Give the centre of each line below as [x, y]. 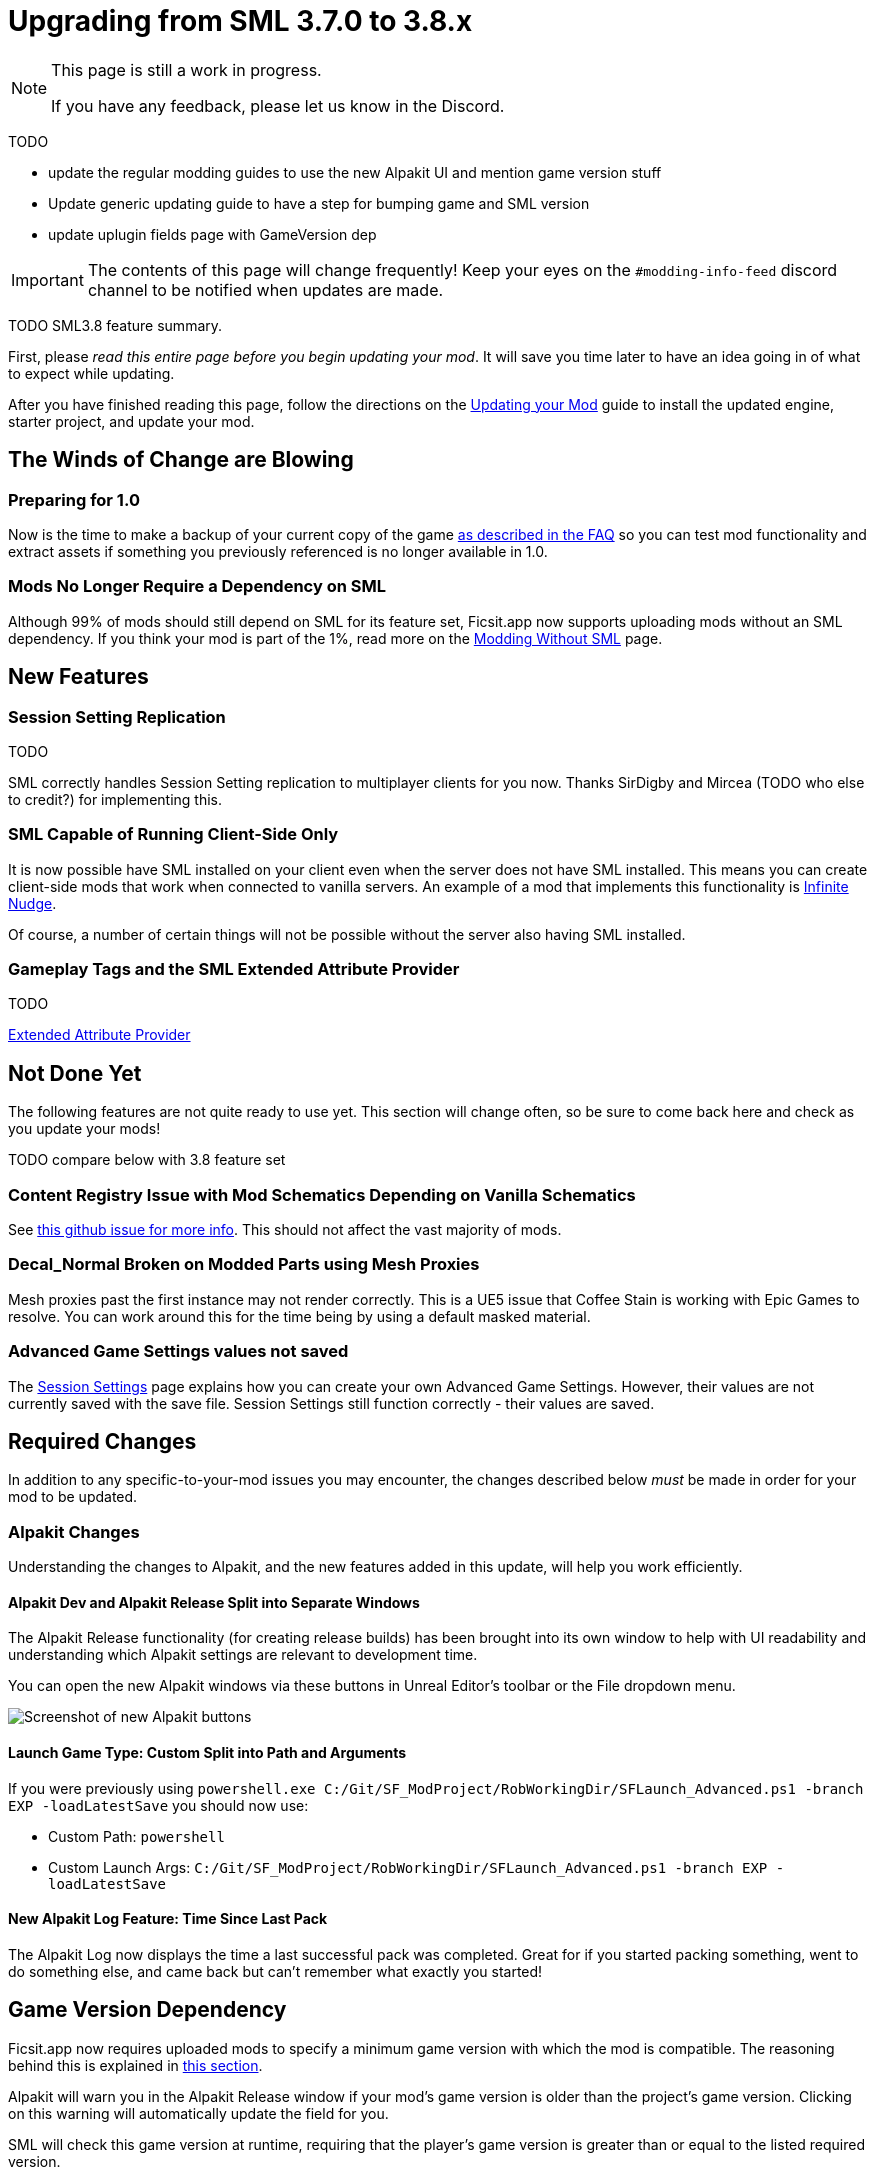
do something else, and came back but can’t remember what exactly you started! [275, 1971]
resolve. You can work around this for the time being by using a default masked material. [299, 1316]
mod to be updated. [73, 1497]
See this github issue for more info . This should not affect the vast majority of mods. [285, 1230]
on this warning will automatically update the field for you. [198, 2113]
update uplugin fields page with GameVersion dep [212, 234]
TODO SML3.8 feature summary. [115, 325]
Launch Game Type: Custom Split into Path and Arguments [207, 1752]
